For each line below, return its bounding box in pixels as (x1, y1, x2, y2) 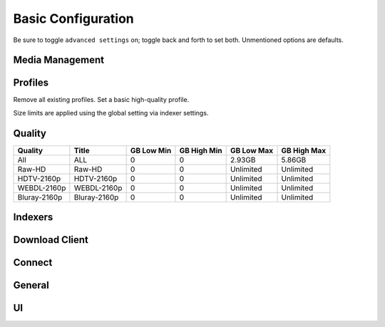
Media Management (13, 54, 105, 66)
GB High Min (179, 145, 222, 155)
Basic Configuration (13, 11, 135, 26)
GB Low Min (130, 145, 172, 155)
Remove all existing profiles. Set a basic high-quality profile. (13, 95, 190, 104)
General (13, 279, 50, 291)
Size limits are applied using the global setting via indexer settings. (13, 108, 209, 117)
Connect (13, 256, 53, 269)
